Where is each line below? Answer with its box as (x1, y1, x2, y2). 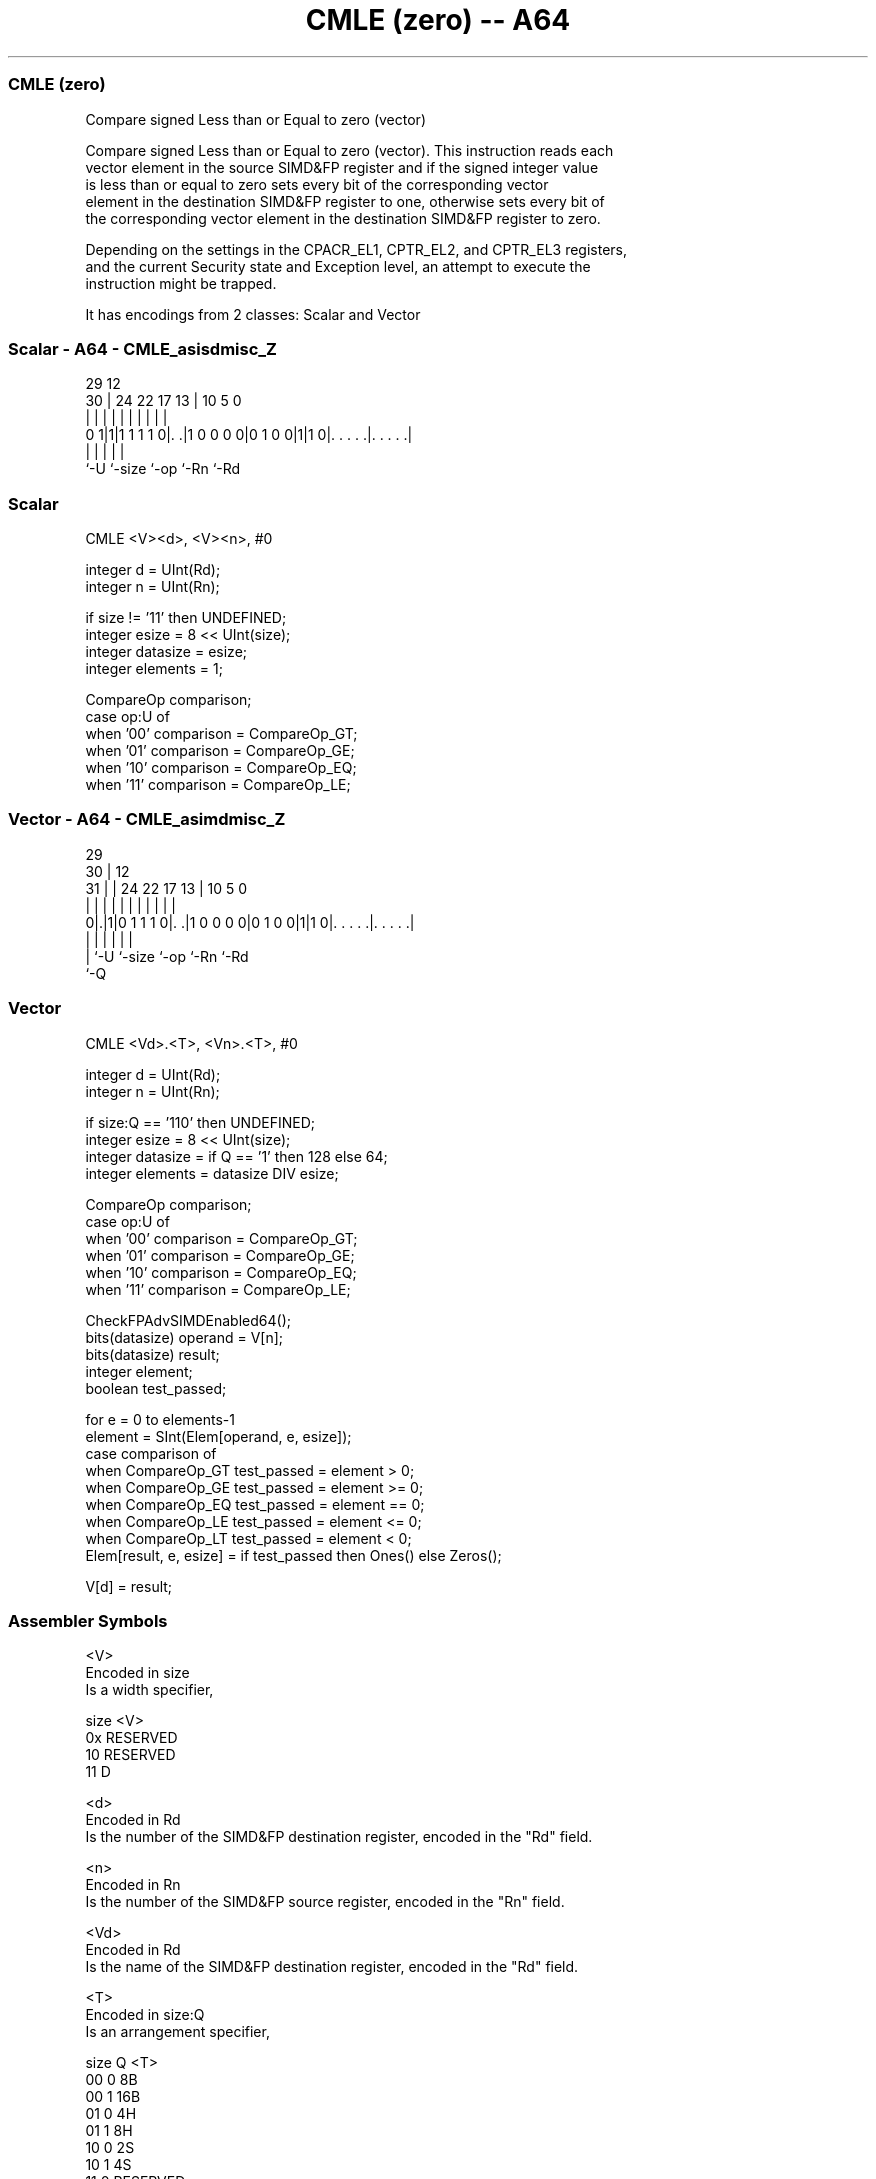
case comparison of (85, 1444, 217, 1462)
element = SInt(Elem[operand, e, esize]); (85, 1427, 352, 1445)
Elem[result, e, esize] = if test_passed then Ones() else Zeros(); (85, 1546, 502, 1564)
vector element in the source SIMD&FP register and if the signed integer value (85, 158, 599, 176)
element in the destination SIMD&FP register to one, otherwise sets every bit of (85, 192, 605, 210)
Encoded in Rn (85, 1876, 181, 1894)
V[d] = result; (85, 1577, 173, 1595)
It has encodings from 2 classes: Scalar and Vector (85, 305, 421, 323)
